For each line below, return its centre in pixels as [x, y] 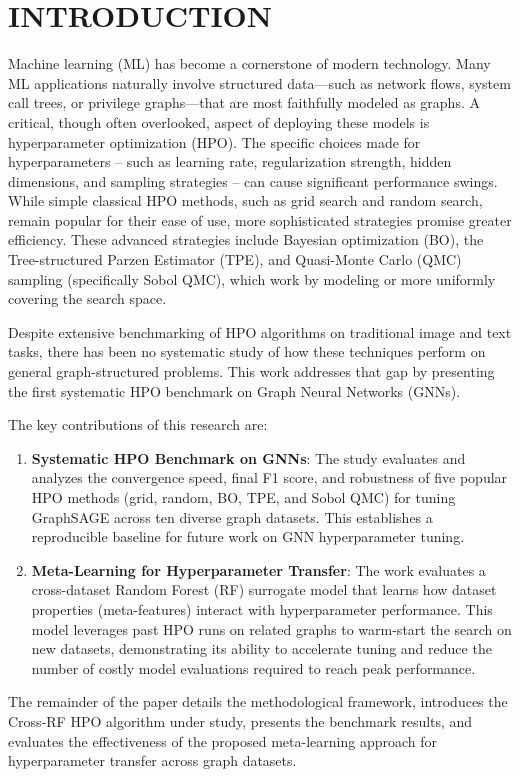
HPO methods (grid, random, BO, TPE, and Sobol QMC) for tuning [243, 497]
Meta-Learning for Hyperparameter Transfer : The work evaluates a [258, 569]
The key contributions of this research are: [138, 424]
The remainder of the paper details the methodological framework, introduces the [258, 701]
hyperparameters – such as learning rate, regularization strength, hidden [230, 161]
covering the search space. [87, 298]
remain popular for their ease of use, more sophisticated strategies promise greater [260, 219]
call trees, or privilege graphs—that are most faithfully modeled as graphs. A [244, 102]
